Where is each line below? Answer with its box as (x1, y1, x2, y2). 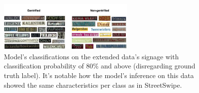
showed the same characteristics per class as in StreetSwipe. (4, 80, 182, 90)
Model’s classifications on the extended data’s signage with (4, 51, 179, 61)
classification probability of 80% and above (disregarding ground (4, 61, 196, 71)
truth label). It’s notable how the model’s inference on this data (4, 70, 194, 80)
